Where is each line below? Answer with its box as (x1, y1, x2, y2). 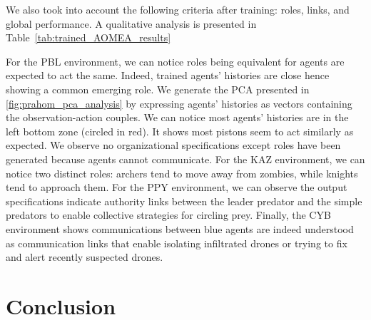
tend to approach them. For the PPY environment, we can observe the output (6, 180, 347, 195)
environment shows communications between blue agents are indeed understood (6, 221, 354, 236)
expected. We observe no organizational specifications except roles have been (6, 138, 341, 153)
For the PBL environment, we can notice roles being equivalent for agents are (6, 53, 345, 68)
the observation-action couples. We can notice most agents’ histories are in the (6, 110, 349, 125)
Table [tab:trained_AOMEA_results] (6, 30, 171, 45)
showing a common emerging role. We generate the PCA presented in (6, 81, 310, 96)
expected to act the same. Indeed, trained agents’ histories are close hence (6, 68, 330, 83)
